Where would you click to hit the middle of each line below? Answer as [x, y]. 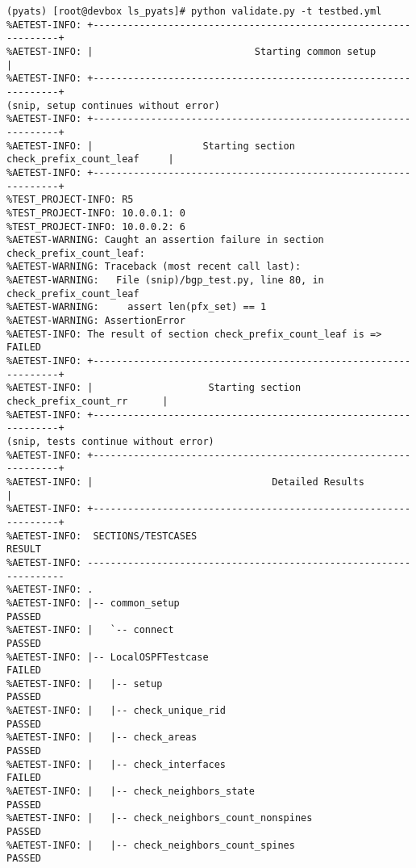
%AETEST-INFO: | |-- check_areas [102, 738]
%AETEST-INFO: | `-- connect [90, 630]
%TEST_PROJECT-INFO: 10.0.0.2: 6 [96, 226]
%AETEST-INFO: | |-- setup [85, 683]
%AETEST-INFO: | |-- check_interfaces [116, 764]
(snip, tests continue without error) [110, 442]
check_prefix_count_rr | [87, 402]
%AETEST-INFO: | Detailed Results [185, 482]
